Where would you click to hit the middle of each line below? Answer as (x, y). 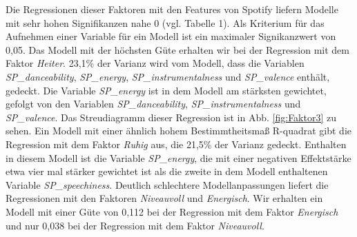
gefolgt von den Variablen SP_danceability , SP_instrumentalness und (153, 104)
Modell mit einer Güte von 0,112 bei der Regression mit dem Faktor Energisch (172, 211)
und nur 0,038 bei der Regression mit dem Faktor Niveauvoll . (135, 225)
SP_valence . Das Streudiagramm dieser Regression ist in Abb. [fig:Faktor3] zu (171, 117)
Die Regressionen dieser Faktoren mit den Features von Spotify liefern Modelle (172, 9)
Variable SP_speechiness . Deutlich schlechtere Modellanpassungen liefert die (167, 184)
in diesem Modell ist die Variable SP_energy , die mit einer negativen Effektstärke (178, 157)
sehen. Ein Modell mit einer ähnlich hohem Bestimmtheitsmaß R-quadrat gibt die (179, 131)
